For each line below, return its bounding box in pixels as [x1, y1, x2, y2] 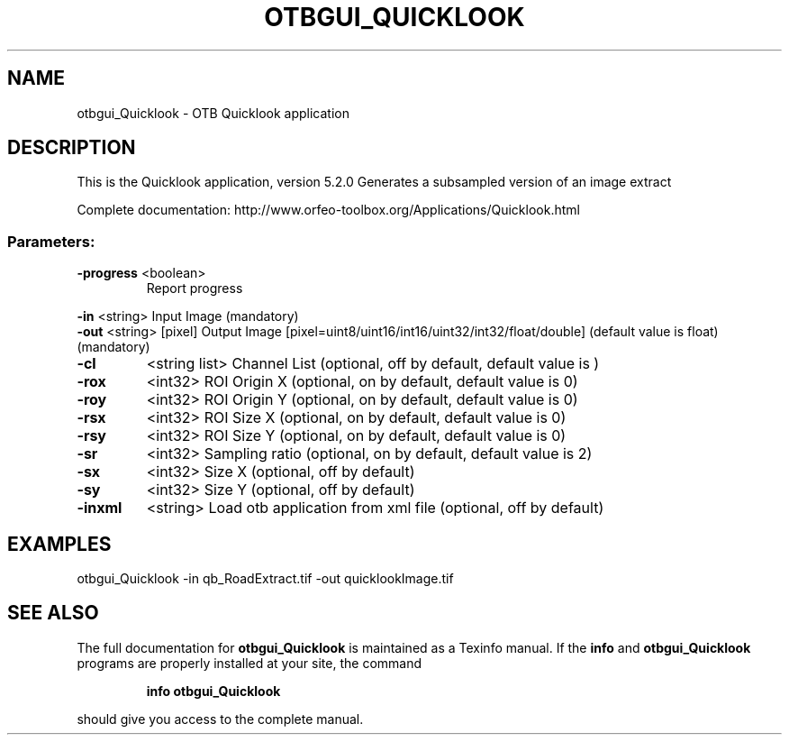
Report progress [146, 280, 243, 297]
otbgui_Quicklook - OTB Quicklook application [77, 105, 349, 121]
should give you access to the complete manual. [77, 710, 364, 727]
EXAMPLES [7, 532, 112, 555]
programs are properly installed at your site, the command [77, 655, 422, 671]
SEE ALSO [7, 601, 99, 625]
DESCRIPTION [7, 136, 136, 160]
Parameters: [7, 232, 95, 251]
